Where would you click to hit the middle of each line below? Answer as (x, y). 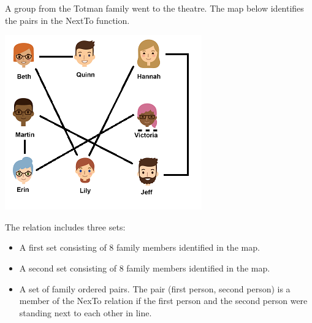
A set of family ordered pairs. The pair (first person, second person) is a (155, 288)
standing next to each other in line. (86, 312)
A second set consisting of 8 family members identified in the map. (145, 268)
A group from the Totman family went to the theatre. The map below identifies (154, 8)
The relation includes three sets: (65, 226)
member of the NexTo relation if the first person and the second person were (163, 301)
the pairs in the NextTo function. (67, 20)
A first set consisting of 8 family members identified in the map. (139, 247)
